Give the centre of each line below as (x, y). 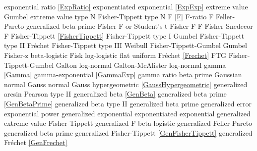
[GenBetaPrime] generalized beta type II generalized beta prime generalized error (128, 103)
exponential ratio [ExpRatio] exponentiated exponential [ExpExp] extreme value (126, 6)
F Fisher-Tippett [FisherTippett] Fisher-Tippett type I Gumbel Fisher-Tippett (124, 35)
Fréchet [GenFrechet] (36, 142)
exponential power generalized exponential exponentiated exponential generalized (127, 113)
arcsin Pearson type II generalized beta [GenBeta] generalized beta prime (115, 94)
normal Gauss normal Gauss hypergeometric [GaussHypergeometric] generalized (126, 84)
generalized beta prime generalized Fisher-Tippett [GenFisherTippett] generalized (128, 132)
